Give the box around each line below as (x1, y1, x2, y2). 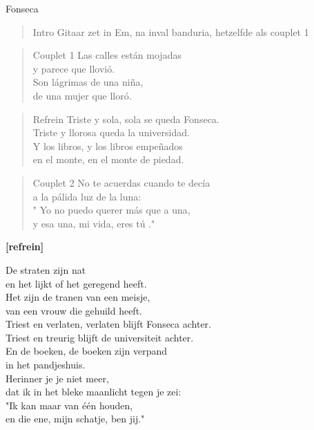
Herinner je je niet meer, (6, 371, 109, 385)
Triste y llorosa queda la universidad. (32, 125, 190, 140)
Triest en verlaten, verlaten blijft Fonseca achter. (6, 317, 212, 331)
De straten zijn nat (6, 262, 86, 277)
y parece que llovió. (32, 61, 115, 75)
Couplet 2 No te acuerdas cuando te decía (32, 175, 210, 189)
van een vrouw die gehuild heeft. (6, 303, 142, 317)
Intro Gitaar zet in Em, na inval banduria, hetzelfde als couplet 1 (32, 24, 309, 39)
